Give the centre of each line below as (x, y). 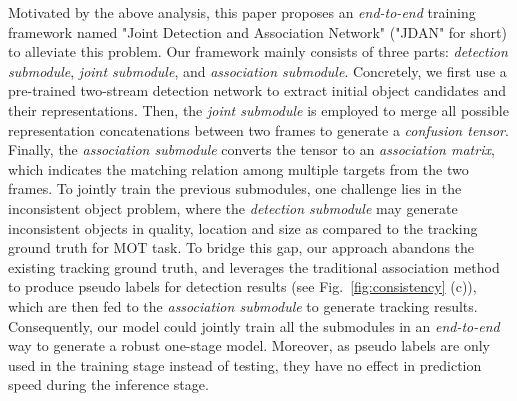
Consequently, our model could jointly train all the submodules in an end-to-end (254, 325)
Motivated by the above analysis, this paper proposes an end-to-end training (242, 12)
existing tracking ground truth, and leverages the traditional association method (254, 266)
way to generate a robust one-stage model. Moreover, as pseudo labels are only (249, 345)
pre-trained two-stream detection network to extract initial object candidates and (257, 90)
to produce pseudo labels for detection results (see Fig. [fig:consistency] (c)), (242, 286)
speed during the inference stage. (108, 384)
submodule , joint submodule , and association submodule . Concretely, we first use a (257, 70)
